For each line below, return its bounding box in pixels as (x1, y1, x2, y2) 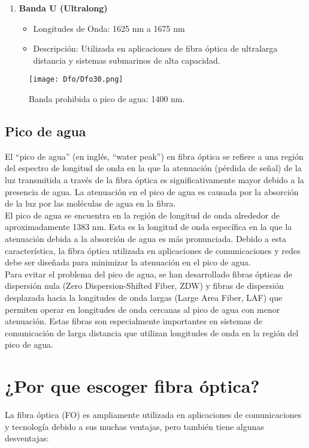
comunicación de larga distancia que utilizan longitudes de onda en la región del (5, 326, 299, 339)
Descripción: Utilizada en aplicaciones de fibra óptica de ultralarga (33, 42, 278, 55)
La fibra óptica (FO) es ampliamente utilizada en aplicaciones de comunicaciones (5, 408, 302, 421)
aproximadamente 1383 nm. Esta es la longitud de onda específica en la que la (5, 220, 292, 233)
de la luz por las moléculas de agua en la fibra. (5, 197, 176, 210)
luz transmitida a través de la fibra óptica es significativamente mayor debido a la (5, 174, 304, 186)
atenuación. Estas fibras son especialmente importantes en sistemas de (5, 315, 262, 327)
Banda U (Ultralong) (19, 2, 108, 14)
